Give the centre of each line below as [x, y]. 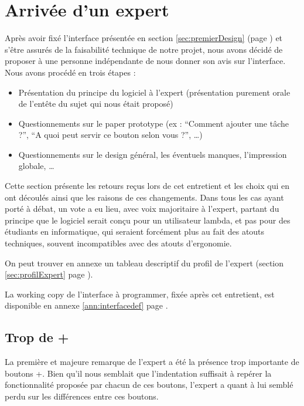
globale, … [36, 166]
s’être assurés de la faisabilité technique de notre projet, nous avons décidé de [144, 49]
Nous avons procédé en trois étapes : [70, 72]
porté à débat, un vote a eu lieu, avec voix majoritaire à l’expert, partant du [142, 209]
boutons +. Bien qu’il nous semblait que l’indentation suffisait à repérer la [138, 373]
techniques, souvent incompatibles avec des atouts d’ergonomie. [118, 243]
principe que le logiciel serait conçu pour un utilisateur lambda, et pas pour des [148, 220]
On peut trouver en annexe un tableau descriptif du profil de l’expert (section [144, 263]
